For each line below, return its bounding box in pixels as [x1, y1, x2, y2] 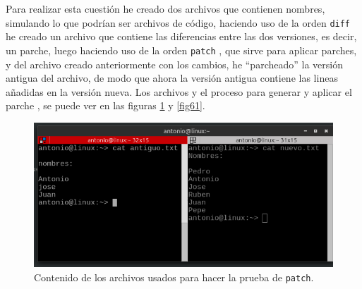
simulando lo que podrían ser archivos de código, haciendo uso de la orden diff [6, 15, 351, 30]
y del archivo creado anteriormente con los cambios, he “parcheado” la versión [6, 56, 343, 71]
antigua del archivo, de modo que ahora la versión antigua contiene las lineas [6, 70, 338, 85]
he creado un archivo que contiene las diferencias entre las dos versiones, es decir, [6, 29, 357, 44]
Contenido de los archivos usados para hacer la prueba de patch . [34, 269, 314, 284]
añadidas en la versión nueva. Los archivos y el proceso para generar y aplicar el [6, 84, 352, 99]
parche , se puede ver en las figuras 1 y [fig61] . [6, 98, 205, 113]
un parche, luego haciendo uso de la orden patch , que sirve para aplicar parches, [6, 42, 357, 57]
